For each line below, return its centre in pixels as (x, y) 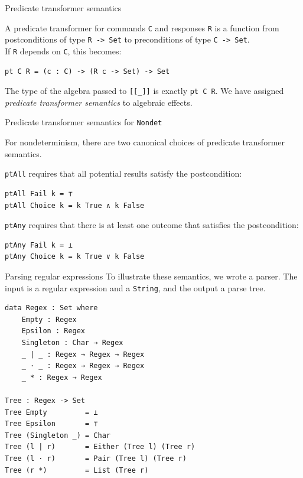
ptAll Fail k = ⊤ (39, 194)
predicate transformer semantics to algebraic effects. (99, 102)
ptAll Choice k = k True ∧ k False (75, 205)
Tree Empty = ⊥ (51, 412)
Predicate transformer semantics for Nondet (84, 122)
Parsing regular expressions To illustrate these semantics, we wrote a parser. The (151, 276)
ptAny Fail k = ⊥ (39, 245)
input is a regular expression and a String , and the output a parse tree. (135, 287)
